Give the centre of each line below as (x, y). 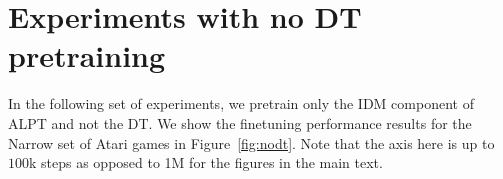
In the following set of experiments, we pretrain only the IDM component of (241, 103)
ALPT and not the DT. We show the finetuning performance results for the (240, 122)
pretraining (87, 55)
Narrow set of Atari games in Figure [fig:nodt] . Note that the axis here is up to (251, 142)
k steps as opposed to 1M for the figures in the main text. (206, 162)
